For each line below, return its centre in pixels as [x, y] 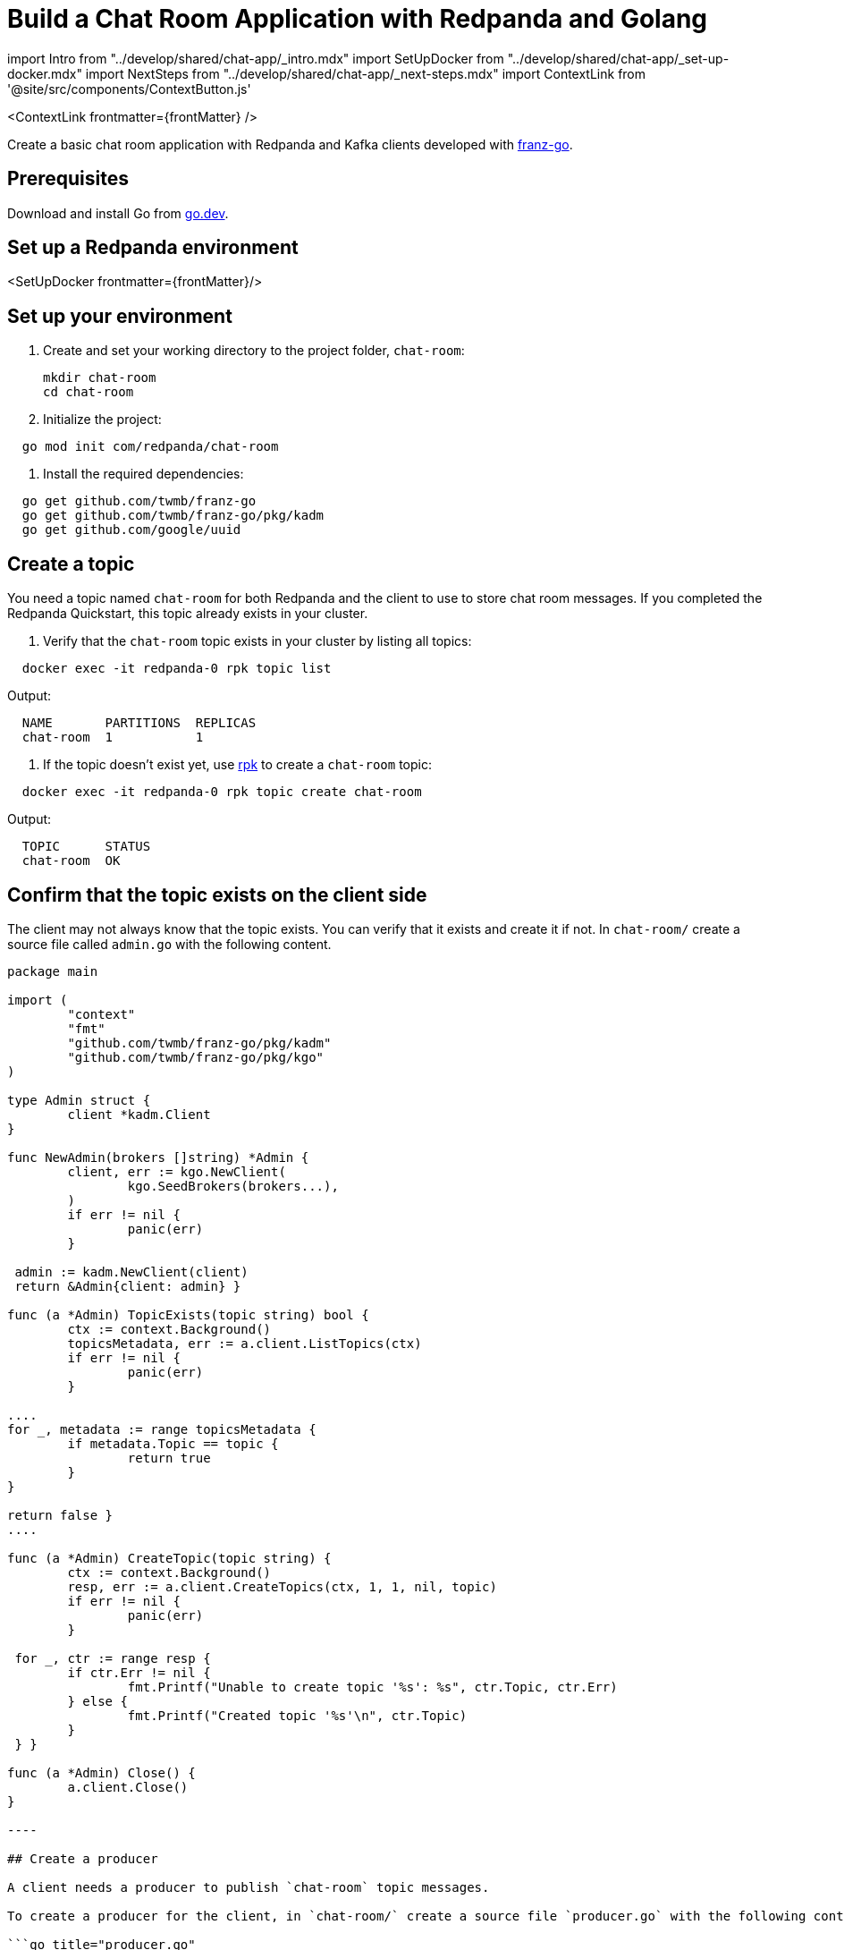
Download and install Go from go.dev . [118, 213]
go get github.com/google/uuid [131, 530]
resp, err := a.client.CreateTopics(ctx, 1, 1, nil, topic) [282, 1586]
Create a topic [71, 564]
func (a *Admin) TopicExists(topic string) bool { [188, 1314]
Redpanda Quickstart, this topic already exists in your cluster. [188, 614]
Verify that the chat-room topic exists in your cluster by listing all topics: [257, 641]
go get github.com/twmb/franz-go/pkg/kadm [173, 516]
